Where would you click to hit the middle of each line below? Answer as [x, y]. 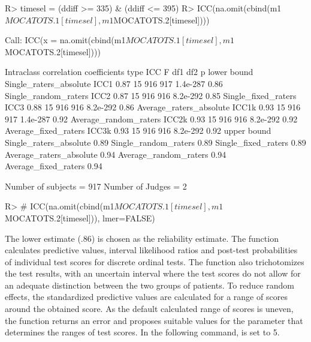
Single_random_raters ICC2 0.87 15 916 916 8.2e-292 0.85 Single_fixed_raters [151, 95]
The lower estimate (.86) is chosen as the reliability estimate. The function [142, 238]
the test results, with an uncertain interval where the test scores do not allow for [153, 273]
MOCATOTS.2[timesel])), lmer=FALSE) [80, 217]
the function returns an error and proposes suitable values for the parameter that [154, 320]
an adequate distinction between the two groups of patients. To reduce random [150, 285]
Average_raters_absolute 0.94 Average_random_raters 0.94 [116, 154]
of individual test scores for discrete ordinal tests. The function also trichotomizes [155, 261]
